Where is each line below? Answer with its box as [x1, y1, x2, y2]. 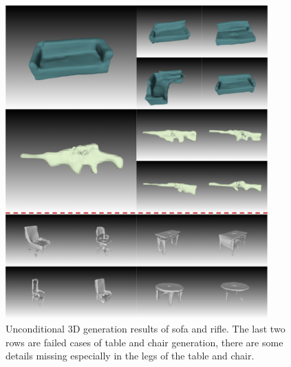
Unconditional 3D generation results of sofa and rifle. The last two [6, 321, 285, 335]
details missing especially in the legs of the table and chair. [6, 348, 255, 363]
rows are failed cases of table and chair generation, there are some [6, 335, 283, 349]
